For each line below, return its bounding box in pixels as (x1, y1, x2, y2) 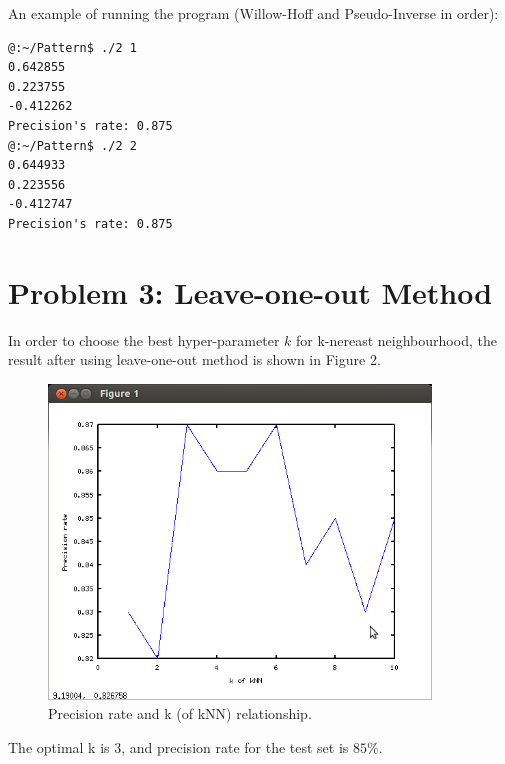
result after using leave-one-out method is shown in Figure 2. (8, 349, 381, 370)
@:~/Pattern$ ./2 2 (8, 138, 137, 153)
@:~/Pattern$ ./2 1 (8, 40, 137, 55)
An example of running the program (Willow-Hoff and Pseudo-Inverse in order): (8, 3, 499, 23)
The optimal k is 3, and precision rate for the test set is (8, 736, 349, 757)
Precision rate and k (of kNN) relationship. (48, 703, 312, 724)
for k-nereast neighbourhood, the (296, 329, 497, 350)
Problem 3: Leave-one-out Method (8, 271, 493, 312)
